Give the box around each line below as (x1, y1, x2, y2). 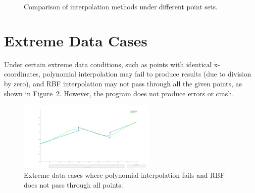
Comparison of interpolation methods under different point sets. (24, 1, 218, 11)
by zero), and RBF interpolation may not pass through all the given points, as (4, 78, 242, 88)
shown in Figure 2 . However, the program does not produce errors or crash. (4, 88, 234, 98)
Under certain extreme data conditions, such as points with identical (4, 59, 212, 69)
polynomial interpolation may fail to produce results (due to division (43, 69, 252, 79)
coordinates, (4, 69, 41, 79)
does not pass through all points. (24, 179, 123, 190)
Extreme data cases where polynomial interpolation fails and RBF (24, 170, 225, 180)
